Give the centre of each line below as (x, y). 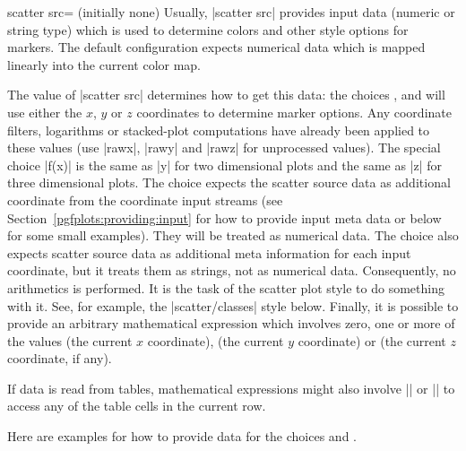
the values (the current (70, 340)
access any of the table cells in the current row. (137, 406)
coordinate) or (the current (372, 340)
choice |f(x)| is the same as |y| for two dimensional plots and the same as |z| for (225, 165)
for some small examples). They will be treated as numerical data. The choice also (233, 235)
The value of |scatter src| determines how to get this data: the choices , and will (226, 95)
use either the (45, 112)
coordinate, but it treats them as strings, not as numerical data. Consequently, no (232, 270)
